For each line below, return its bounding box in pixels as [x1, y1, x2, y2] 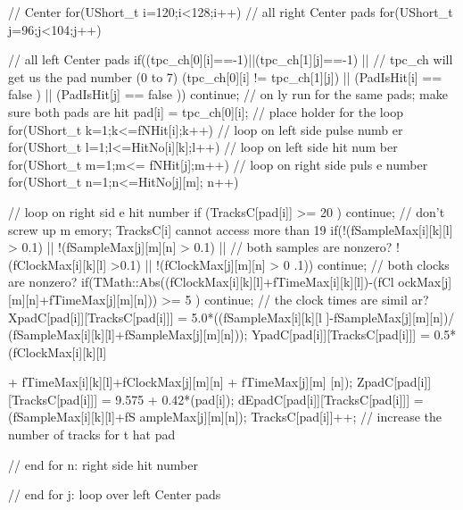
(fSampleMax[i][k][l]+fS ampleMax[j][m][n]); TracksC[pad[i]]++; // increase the [8, 407, 442, 426]
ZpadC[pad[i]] [356, 372, 432, 391]
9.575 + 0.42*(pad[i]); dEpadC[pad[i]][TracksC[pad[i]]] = [115, 389, 424, 408]
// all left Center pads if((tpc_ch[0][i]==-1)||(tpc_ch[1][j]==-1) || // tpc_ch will [8, 50, 453, 69]
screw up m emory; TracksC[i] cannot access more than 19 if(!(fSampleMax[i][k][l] [8, 220, 453, 238]
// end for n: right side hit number [8, 455, 198, 473]
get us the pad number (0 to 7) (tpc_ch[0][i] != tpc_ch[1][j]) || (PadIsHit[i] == [8, 67, 442, 86]
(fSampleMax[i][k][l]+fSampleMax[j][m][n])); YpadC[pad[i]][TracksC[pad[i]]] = [8, 325, 430, 344]
